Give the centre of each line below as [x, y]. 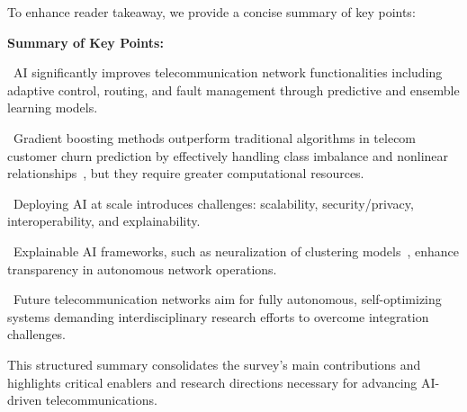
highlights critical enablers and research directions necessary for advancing [212, 382]
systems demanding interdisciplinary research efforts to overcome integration [218, 316]
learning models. [53, 107]
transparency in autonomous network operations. [142, 269]
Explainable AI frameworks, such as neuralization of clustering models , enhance [236, 251]
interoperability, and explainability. [104, 221]
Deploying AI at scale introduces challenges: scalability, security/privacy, [213, 203]
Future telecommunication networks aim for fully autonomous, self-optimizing [227, 299]
